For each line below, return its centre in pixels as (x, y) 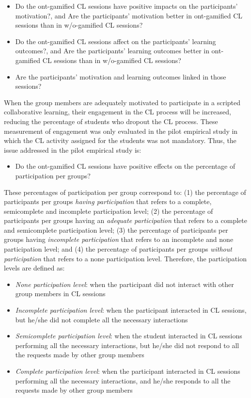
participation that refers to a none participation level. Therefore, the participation (125, 258)
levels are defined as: (34, 268)
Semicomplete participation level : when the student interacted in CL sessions (129, 336)
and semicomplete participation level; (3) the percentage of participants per (116, 230)
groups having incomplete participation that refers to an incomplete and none (119, 239)
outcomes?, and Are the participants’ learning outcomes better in (112, 51)
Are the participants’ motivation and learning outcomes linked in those (121, 76)
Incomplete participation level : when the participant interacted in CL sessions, (131, 310)
